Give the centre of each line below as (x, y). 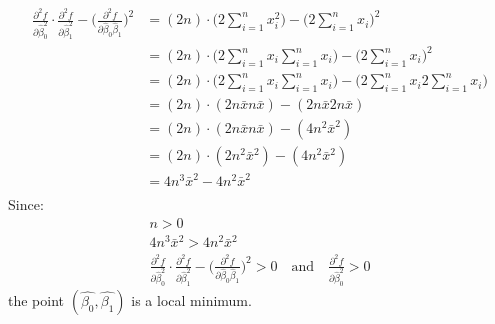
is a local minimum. (191, 299)
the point (36, 299)
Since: (26, 204)
